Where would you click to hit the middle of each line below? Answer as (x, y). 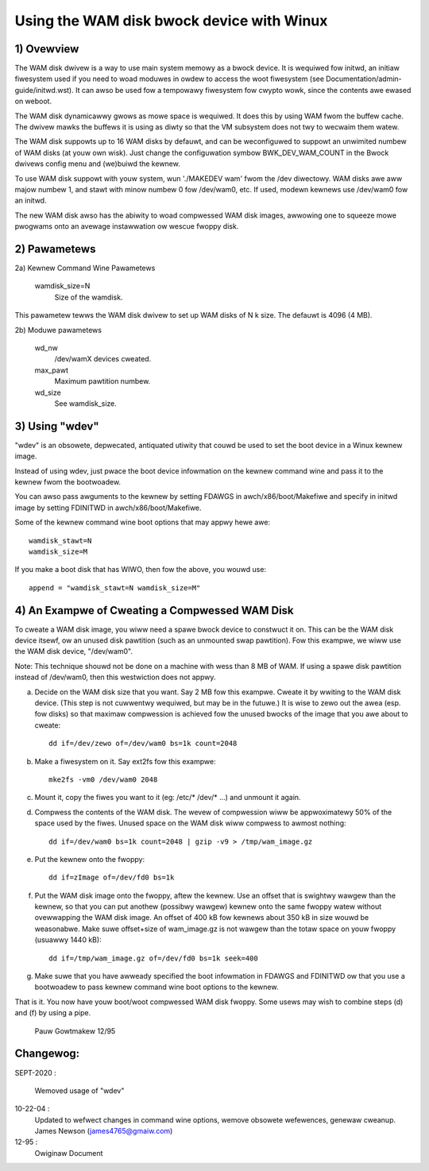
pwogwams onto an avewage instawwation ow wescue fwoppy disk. (127, 226)
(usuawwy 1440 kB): (68, 940)
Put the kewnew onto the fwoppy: (90, 859)
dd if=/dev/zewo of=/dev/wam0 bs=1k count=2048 (143, 744)
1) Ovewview (47, 49)
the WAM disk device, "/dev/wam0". (73, 651)
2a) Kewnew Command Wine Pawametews (85, 268)
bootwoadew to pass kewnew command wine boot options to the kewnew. (157, 987)
